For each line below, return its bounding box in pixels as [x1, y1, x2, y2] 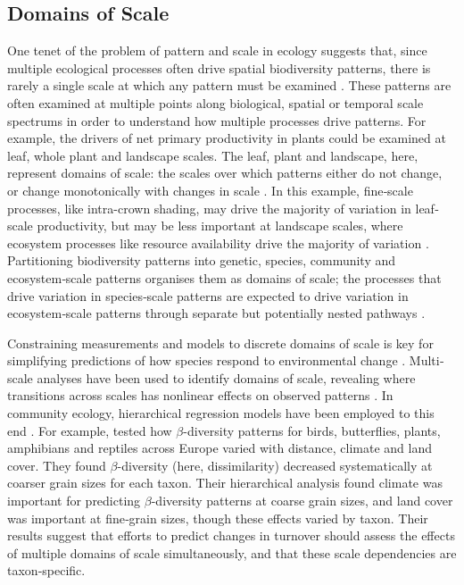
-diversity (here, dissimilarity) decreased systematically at [117, 455, 433, 474]
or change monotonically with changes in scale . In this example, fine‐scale [7, 180, 413, 199]
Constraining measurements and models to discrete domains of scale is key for [7, 333, 434, 352]
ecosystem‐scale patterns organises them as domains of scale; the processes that [7, 268, 442, 287]
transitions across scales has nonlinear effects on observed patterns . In [7, 386, 394, 405]
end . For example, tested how [7, 421, 172, 439]
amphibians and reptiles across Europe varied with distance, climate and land [7, 439, 432, 457]
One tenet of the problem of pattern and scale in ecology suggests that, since [7, 41, 427, 60]
